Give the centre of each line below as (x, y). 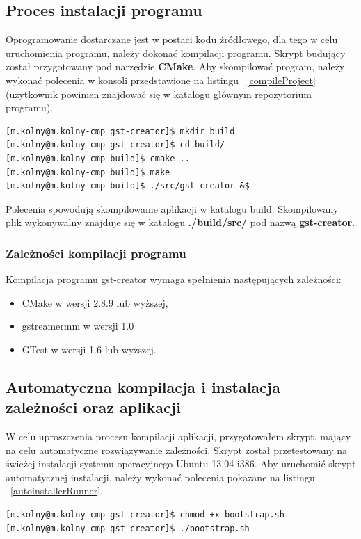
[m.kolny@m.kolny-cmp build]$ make (88, 172)
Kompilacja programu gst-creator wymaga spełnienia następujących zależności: (174, 279)
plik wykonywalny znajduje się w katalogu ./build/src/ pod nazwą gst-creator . (180, 222)
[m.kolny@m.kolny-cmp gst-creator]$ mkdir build (120, 131)
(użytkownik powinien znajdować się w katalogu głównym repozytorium (159, 94)
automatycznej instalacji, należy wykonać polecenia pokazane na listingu (160, 477)
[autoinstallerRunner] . (57, 491)
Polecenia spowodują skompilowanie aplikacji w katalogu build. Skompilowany (172, 208)
